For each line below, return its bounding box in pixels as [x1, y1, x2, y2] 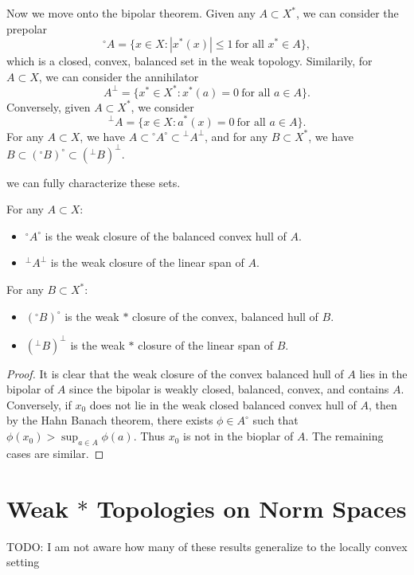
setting [6, 553, 40, 570]
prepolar [6, 20, 48, 37]
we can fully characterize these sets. [6, 174, 181, 190]
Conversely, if [6, 396, 72, 413]
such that [252, 412, 299, 428]
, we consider [131, 98, 194, 115]
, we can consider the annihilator [38, 68, 199, 84]
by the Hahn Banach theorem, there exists [6, 412, 213, 428]
